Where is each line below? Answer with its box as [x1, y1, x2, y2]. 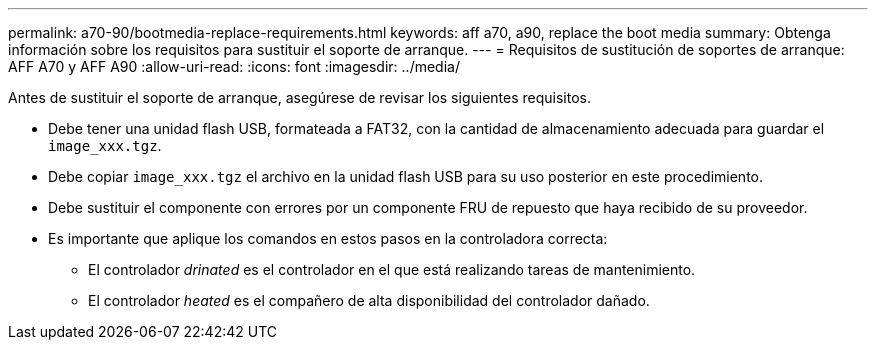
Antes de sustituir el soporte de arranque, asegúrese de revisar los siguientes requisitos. [8, 89, 591, 106]
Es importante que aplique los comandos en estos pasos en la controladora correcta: [48, 230, 608, 247]
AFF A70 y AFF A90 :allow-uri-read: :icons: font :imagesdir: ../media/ [8, 58, 460, 75]
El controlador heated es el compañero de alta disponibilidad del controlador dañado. [88, 292, 650, 309]
